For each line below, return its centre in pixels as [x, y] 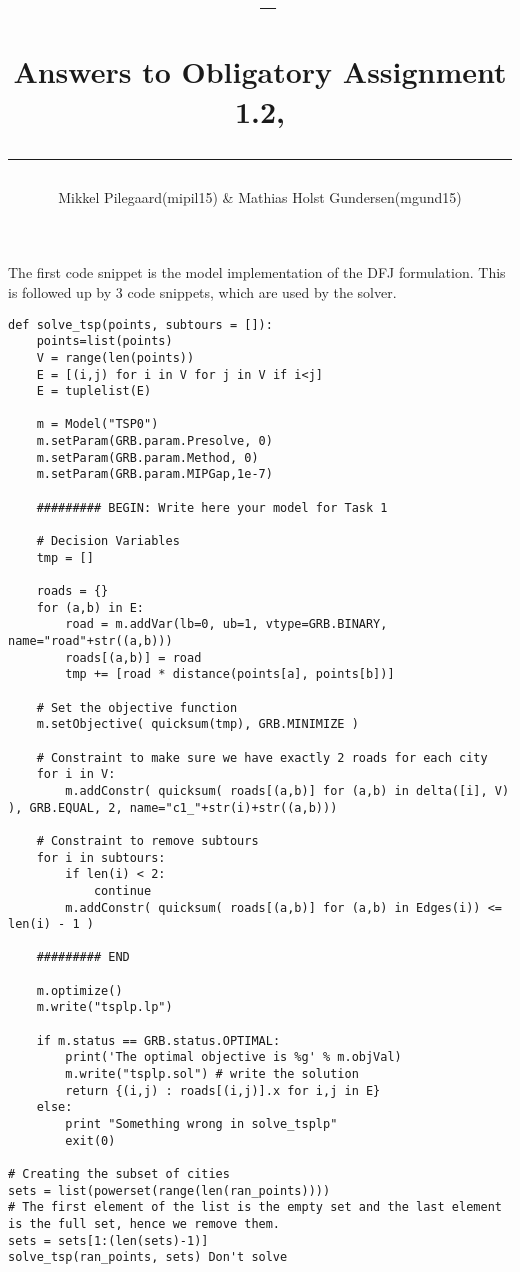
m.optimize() [79, 990]
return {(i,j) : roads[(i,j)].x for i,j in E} [223, 1090]
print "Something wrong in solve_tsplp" [201, 1124]
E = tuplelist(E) [94, 391]
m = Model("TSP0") [97, 424]
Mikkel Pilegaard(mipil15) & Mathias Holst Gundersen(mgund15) [260, 196]
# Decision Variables [108, 541]
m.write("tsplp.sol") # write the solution [212, 1074]
